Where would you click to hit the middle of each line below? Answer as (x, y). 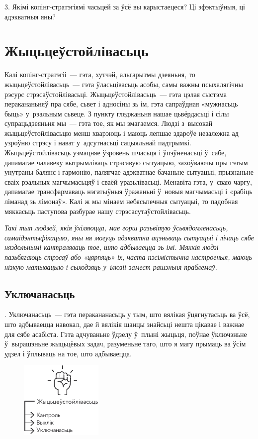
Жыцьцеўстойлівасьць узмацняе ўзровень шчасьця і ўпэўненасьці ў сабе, (116, 153)
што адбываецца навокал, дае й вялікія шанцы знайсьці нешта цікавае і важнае (125, 324)
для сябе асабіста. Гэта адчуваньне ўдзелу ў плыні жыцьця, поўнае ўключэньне (126, 334)
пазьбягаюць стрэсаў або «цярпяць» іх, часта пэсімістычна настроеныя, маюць (128, 257)
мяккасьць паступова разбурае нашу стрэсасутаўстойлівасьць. (98, 211)
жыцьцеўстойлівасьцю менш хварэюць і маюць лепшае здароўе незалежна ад (122, 133)
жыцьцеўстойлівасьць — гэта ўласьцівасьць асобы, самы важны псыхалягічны (124, 84)
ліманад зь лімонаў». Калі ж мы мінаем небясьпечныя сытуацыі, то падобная (121, 201)
